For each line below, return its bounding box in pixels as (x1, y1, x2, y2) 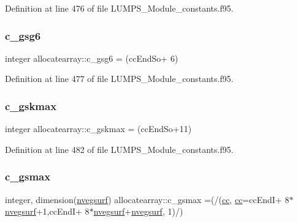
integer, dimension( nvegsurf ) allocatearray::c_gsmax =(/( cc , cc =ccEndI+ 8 (5, 193, 289, 205)
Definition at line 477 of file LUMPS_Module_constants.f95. (5, 72, 234, 85)
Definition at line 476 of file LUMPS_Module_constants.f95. (5, 2, 234, 14)
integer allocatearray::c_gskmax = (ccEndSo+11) (5, 122, 192, 135)
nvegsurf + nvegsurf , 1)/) (93, 205, 183, 218)
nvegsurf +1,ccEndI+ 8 (5, 205, 90, 218)
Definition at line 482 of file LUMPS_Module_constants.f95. (5, 142, 234, 155)
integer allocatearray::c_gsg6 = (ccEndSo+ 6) (5, 51, 178, 64)
